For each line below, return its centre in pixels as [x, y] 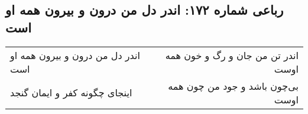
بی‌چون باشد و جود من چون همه [233, 86]
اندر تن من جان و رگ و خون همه [232, 55]
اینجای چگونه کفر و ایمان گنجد [71, 93]
